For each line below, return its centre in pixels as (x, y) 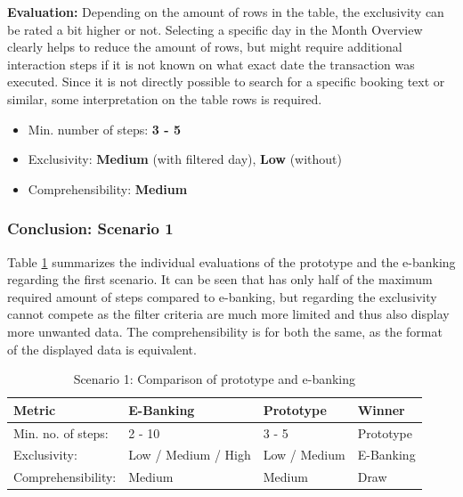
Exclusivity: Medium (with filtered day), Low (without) (185, 159)
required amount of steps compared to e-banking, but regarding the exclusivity (222, 296)
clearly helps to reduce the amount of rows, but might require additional (205, 47)
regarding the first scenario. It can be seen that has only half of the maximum (220, 279)
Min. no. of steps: (61, 432)
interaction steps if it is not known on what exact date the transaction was (211, 64)
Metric (35, 409)
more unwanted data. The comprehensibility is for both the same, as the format (225, 331)
